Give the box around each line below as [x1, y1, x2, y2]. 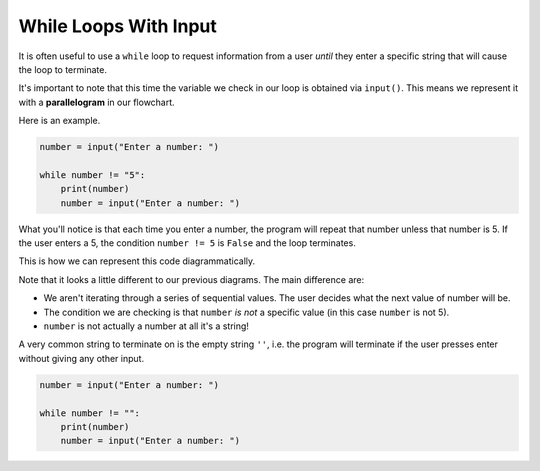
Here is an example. [18, 115, 101, 127]
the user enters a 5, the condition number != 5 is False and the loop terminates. [18, 237, 357, 249]
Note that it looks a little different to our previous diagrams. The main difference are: [18, 273, 365, 285]
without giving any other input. [18, 352, 145, 364]
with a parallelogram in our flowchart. [18, 96, 175, 108]
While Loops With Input [18, 15, 217, 37]
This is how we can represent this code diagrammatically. [18, 255, 256, 267]
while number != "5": [39, 169, 146, 180]
